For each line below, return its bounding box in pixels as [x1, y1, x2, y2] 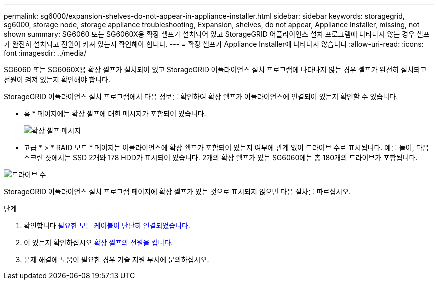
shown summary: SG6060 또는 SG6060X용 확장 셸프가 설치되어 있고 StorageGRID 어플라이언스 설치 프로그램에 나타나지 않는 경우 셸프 [4, 30, 430, 38]
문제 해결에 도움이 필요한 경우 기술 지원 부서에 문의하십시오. [24, 255, 209, 264]
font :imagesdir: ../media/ [4, 49, 87, 57]
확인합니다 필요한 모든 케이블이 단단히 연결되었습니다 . [24, 221, 190, 230]
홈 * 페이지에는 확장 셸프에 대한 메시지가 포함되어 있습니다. [24, 109, 206, 118]
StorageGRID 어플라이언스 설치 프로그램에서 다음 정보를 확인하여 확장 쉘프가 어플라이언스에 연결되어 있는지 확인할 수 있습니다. [4, 92, 398, 101]
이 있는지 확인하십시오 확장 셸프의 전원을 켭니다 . [24, 238, 173, 247]
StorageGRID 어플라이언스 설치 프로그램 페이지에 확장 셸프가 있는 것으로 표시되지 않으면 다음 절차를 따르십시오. [4, 187, 351, 196]
